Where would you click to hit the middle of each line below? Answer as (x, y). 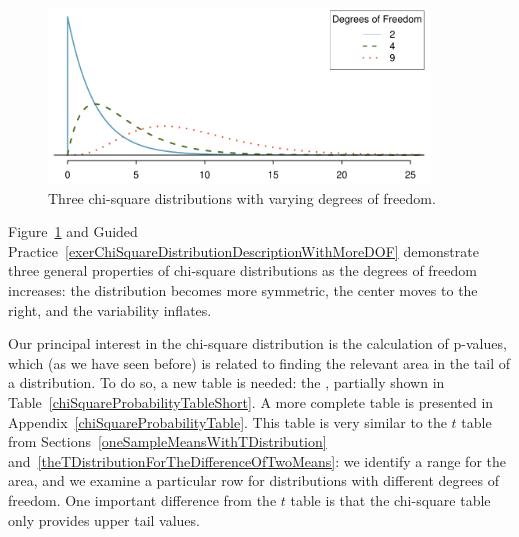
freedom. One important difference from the (142, 500)
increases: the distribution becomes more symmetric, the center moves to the (243, 290)
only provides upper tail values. (104, 519)
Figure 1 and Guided (73, 231)
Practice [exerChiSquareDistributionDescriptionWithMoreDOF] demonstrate (243, 250)
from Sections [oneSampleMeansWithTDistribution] (167, 441)
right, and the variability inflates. (110, 309)
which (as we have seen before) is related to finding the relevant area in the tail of (259, 362)
